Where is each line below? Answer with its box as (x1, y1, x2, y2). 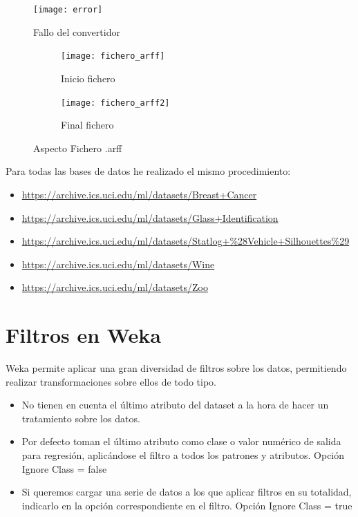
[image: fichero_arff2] (61, 97, 170, 108)
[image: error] (33, 5, 103, 15)
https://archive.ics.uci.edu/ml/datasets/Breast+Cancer (21, 187, 257, 201)
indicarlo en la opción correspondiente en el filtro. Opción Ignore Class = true (21, 498, 352, 512)
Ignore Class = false (21, 461, 107, 476)
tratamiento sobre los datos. (21, 411, 140, 425)
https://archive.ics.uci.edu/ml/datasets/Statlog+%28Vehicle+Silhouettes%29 (21, 234, 350, 248)
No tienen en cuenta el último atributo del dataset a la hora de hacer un (21, 397, 329, 412)
